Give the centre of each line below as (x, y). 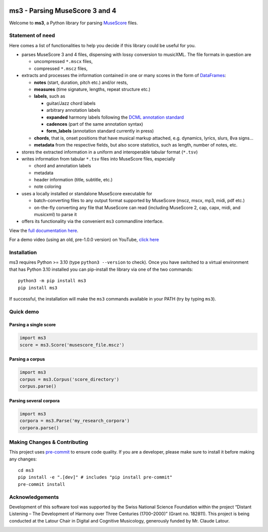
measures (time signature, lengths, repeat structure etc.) (92, 89)
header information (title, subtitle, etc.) (73, 180)
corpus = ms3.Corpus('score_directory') (69, 379)
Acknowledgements (34, 497)
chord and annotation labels (63, 166)
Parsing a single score (33, 325)
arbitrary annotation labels (73, 110)
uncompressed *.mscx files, (63, 62)
